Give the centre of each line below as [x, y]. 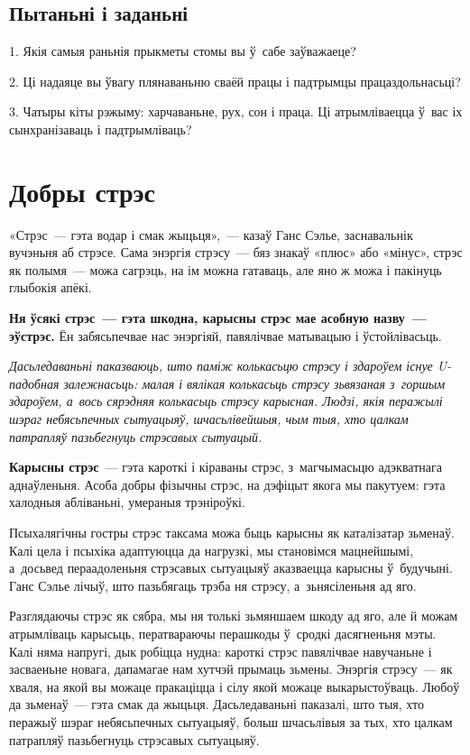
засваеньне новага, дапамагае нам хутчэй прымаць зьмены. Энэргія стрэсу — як [231, 669]
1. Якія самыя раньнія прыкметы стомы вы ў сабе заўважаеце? [183, 51]
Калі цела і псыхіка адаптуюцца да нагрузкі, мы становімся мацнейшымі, [212, 550]
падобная [34, 383]
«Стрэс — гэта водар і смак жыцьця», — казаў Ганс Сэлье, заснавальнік [211, 234]
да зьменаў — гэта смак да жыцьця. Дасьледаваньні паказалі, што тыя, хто [217, 704]
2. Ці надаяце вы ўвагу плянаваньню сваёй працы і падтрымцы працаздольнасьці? [235, 81]
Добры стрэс [83, 191]
